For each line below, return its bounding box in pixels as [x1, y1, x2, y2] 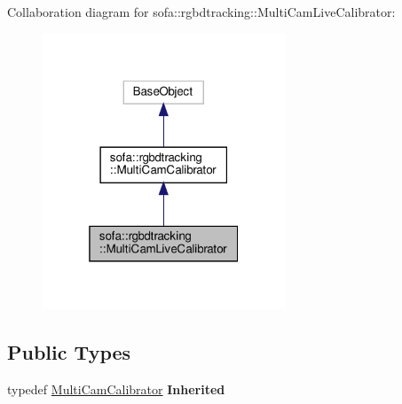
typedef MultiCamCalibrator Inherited [7, 380, 225, 399]
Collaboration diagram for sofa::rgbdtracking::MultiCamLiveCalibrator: [7, 3, 396, 20]
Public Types [7, 338, 131, 366]
